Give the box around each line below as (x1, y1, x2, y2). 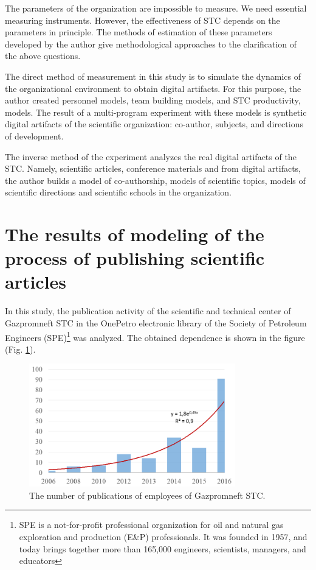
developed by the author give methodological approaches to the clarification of (5, 37, 297, 50)
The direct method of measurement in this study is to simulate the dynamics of (5, 69, 301, 82)
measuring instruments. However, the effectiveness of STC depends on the (5, 13, 280, 26)
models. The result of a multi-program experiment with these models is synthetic (5, 105, 307, 118)
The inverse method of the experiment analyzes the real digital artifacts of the (5, 150, 297, 163)
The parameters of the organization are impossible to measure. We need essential (5, 2, 307, 14)
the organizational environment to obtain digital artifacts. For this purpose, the (5, 82, 301, 94)
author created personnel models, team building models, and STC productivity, (5, 94, 301, 107)
